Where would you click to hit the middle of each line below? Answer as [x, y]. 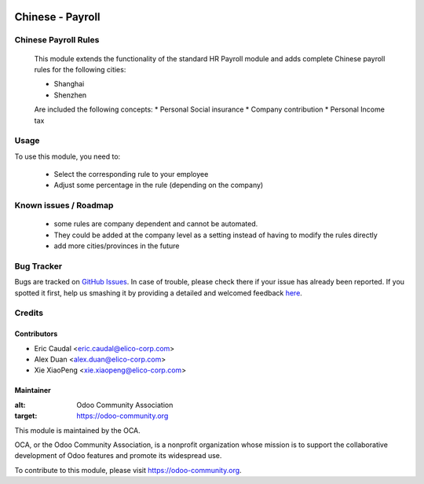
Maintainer [33, 390]
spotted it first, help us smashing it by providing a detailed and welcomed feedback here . [158, 293]
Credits [29, 313]
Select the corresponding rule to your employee [131, 174]
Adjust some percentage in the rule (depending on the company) [159, 185]
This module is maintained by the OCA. [77, 430]
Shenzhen [70, 95]
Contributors [36, 334]
